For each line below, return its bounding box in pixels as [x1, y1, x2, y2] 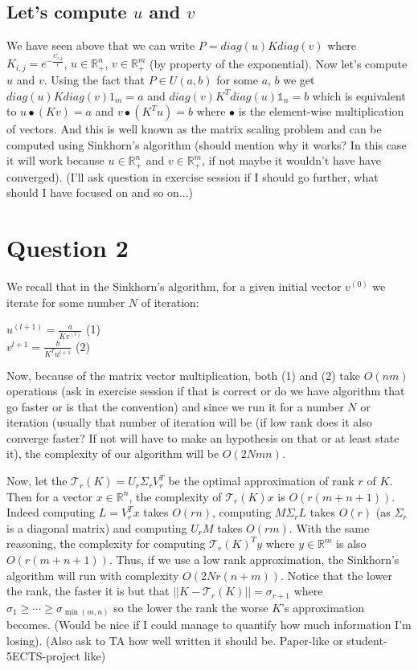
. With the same [289, 519, 370, 536]
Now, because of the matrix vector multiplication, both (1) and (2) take [6, 366, 360, 383]
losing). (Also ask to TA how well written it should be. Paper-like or [6, 631, 343, 648]
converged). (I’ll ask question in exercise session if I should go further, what [6, 168, 379, 185]
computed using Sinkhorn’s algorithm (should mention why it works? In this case [6, 136, 407, 153]
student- [346, 631, 387, 648]
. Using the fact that [43, 71, 145, 88]
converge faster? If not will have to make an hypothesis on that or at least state [6, 429, 400, 446]
